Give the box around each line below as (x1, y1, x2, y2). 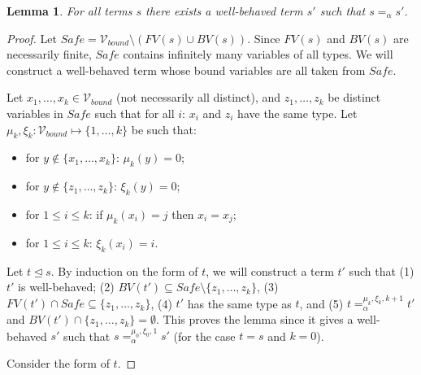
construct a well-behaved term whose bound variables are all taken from (7, 61, 366, 78)
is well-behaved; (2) (18, 278, 115, 295)
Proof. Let (7, 29, 57, 46)
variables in (7, 104, 63, 121)
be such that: (131, 120, 197, 137)
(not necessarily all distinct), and (115, 89, 281, 106)
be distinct (328, 89, 381, 106)
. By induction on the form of (50, 262, 198, 279)
